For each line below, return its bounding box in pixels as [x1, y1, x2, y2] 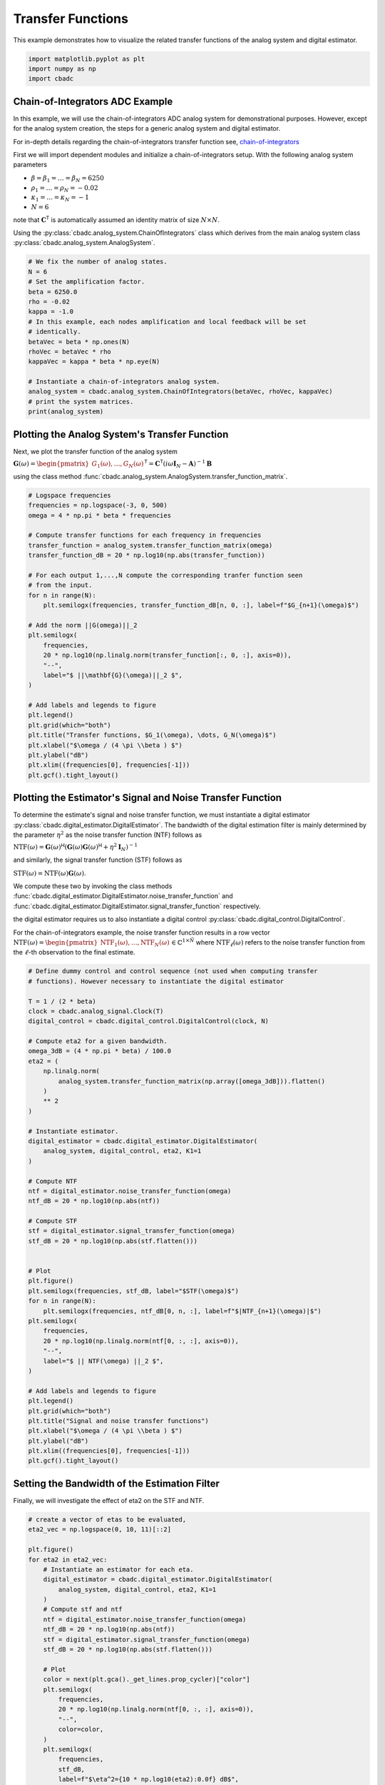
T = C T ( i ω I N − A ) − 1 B [143, 458, 212, 469]
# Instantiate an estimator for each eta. [43, 1565, 194, 1574]
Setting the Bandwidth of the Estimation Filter [13, 1477, 220, 1489]
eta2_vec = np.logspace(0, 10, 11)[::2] [28, 1525, 171, 1534]
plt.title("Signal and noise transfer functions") [28, 1417, 210, 1424]
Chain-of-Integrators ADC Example [13, 95, 173, 107]
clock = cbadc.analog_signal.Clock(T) [28, 1007, 164, 1015]
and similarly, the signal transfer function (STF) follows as [13, 855, 183, 864]
